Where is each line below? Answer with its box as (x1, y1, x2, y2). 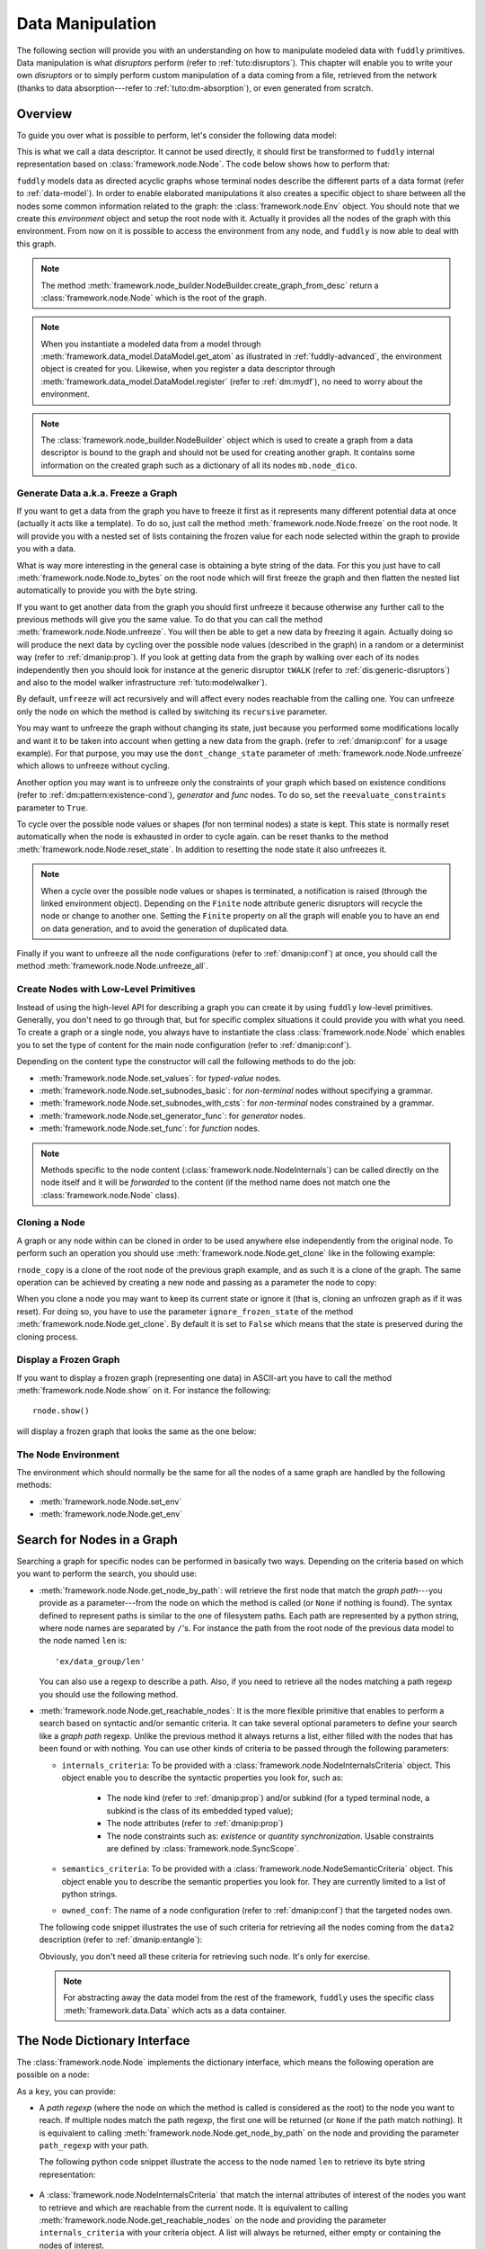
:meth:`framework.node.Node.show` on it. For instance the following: (16, 1385, 271, 1396)
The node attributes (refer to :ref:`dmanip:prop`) (106, 1818, 284, 1829)
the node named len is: (39, 1635, 128, 1646)
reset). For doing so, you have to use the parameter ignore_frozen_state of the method (16, 1305, 354, 1317)
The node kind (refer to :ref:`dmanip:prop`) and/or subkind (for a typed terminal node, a (106, 1793, 430, 1804)
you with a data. (16, 543, 76, 554)
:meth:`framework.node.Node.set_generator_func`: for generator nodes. (39, 1110, 305, 1121)
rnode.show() (32, 1406, 90, 1416)
